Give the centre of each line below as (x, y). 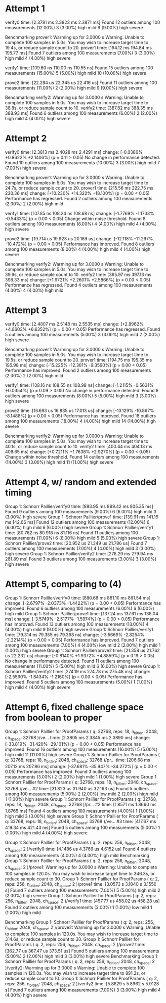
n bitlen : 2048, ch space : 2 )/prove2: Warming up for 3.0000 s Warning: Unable (83, 928)
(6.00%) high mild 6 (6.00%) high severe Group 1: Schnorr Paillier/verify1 (79, 527)
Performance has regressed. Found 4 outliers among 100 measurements (79, 285)
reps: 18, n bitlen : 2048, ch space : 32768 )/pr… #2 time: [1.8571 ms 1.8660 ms (81, 805)
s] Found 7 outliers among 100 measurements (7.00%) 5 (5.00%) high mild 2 (83, 890)
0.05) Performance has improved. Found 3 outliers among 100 (68, 772)
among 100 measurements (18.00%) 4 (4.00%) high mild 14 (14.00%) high (81, 421)
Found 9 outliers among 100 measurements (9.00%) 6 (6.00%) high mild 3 (81, 511)
